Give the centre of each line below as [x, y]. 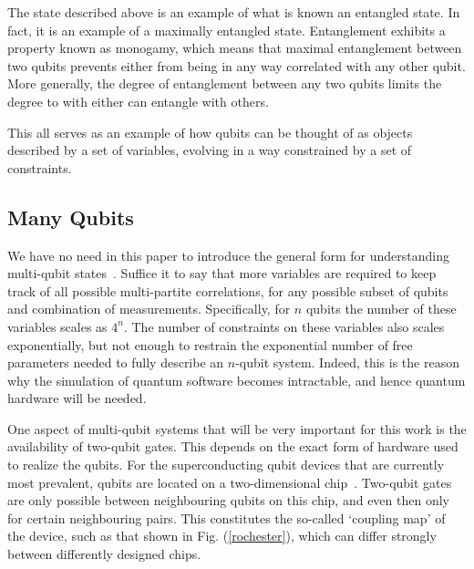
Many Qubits [71, 217]
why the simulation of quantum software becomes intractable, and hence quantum [237, 380]
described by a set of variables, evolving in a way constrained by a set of [210, 150]
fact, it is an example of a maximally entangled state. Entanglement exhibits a [227, 30]
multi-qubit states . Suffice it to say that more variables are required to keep [222, 273]
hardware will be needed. [77, 398]
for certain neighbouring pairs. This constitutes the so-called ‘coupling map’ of [227, 517]
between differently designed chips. [104, 554]
